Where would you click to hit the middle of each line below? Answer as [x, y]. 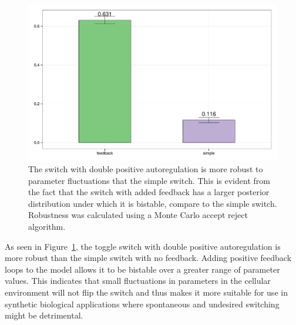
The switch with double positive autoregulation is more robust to [146, 169]
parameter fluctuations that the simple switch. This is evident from [149, 180]
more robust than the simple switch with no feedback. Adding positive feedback [148, 258]
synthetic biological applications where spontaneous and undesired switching [142, 304]
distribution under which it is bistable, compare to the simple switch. [153, 203]
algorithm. [47, 226]
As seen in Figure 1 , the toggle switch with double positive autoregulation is [143, 246]
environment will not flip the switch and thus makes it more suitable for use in [146, 292]
